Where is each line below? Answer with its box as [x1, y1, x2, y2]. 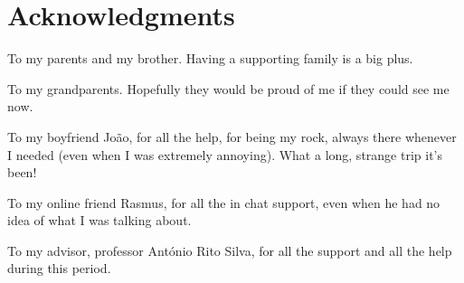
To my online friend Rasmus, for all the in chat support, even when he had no [7, 193, 440, 212]
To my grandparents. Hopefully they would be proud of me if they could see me [7, 79, 450, 98]
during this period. [7, 259, 111, 278]
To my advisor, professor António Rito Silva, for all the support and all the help [7, 241, 452, 259]
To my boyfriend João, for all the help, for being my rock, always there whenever [7, 127, 457, 146]
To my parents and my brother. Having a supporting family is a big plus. [7, 49, 413, 68]
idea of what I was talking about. [7, 211, 192, 230]
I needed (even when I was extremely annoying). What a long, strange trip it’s [7, 145, 442, 164]
